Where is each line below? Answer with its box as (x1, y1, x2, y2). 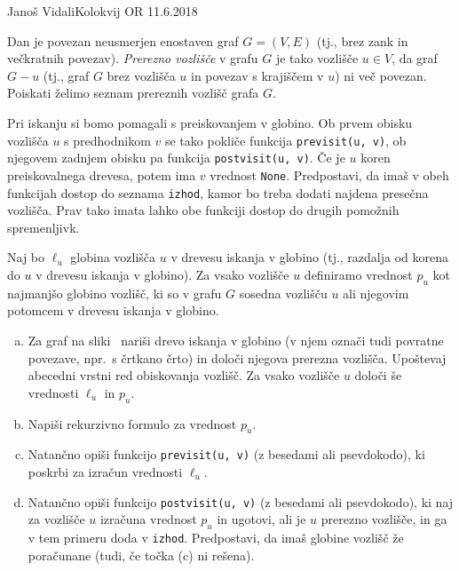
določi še (354, 366, 402, 385)
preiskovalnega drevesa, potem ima (7, 165, 196, 184)
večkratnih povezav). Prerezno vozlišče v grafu (7, 49, 258, 67)
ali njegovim (343, 283, 409, 302)
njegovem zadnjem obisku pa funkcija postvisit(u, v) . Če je (7, 148, 345, 167)
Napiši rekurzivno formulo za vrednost (28, 414, 237, 432)
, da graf (392, 49, 438, 67)
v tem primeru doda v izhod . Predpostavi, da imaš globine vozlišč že (28, 528, 404, 547)
